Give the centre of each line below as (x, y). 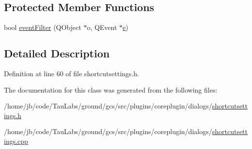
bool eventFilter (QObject (43, 27)
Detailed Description (57, 53)
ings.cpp (16, 141)
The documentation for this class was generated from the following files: (111, 89)
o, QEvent (102, 27)
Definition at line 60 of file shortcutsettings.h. (71, 73)
